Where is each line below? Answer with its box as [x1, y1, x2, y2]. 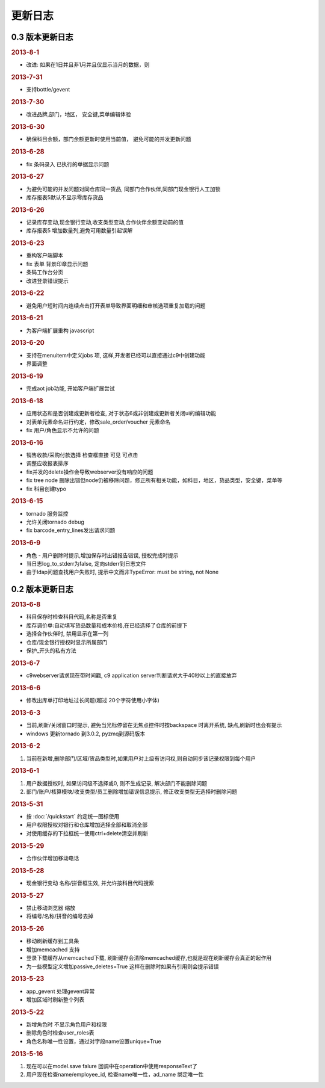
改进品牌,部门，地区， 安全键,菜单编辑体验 [26, 111, 132, 118]
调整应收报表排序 [26, 460, 69, 467]
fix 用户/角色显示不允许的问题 [26, 427, 99, 434]
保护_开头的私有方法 [26, 647, 76, 654]
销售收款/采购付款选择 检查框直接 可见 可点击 [26, 451, 138, 459]
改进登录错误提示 [26, 277, 69, 284]
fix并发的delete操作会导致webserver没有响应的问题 [26, 468, 153, 475]
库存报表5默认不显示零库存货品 [26, 193, 104, 201]
